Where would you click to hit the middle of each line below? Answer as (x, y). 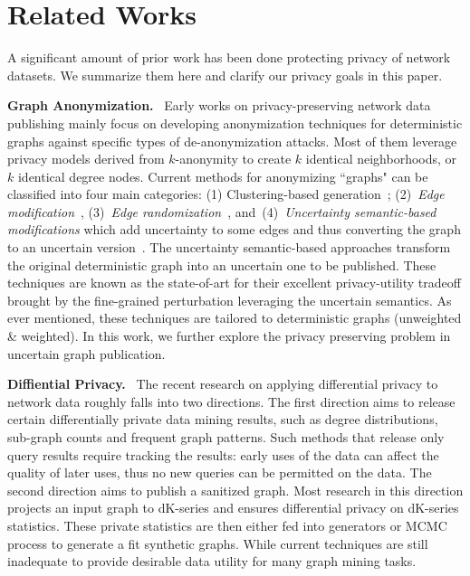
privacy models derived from (86, 159)
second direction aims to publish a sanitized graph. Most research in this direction (235, 490)
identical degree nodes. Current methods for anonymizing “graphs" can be (223, 176)
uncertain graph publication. (86, 353)
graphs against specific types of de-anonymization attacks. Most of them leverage (232, 141)
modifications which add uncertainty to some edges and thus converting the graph (234, 229)
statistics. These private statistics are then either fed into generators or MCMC (227, 525)
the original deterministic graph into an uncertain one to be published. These (222, 264)
